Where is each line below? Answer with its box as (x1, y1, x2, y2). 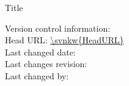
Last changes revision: (5, 57, 87, 70)
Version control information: (5, 21, 111, 34)
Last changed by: (5, 69, 69, 82)
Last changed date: (5, 45, 76, 58)
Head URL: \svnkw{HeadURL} (5, 34, 124, 46)
